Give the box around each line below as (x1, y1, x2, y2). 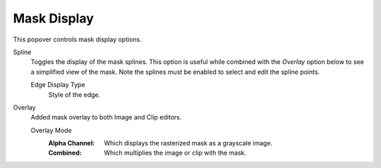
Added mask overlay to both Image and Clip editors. (30, 113, 182, 122)
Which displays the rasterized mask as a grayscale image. (104, 139, 273, 148)
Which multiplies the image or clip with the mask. (104, 148, 247, 157)
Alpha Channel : (48, 139, 95, 148)
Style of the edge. (48, 90, 101, 98)
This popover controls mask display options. (13, 35, 142, 44)
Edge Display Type (30, 81, 85, 89)
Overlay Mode (30, 126, 72, 134)
